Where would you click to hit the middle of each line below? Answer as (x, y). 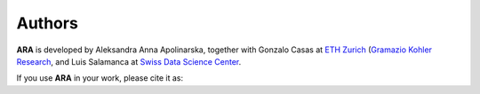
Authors (48, 23)
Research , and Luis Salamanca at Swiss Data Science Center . (129, 61)
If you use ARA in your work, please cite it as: (100, 78)
